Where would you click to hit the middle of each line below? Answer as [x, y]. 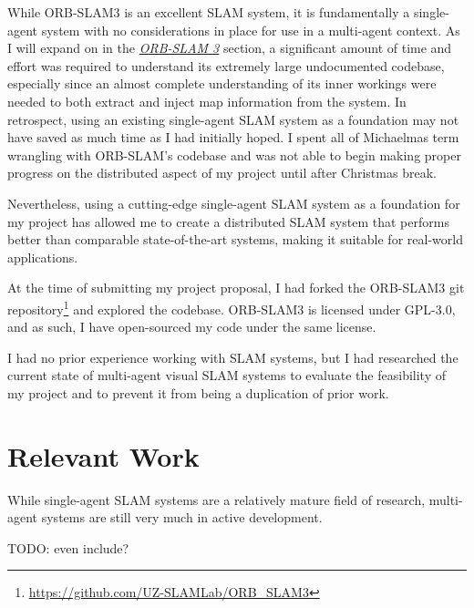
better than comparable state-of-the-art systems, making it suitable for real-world [235, 239]
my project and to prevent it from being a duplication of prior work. [198, 392]
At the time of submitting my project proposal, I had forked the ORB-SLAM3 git [236, 288]
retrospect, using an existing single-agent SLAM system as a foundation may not [233, 119]
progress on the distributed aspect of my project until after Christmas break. [222, 173]
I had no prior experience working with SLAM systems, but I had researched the [233, 357]
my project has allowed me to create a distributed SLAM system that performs [228, 221]
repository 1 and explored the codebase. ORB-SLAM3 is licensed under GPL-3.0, [232, 307]
